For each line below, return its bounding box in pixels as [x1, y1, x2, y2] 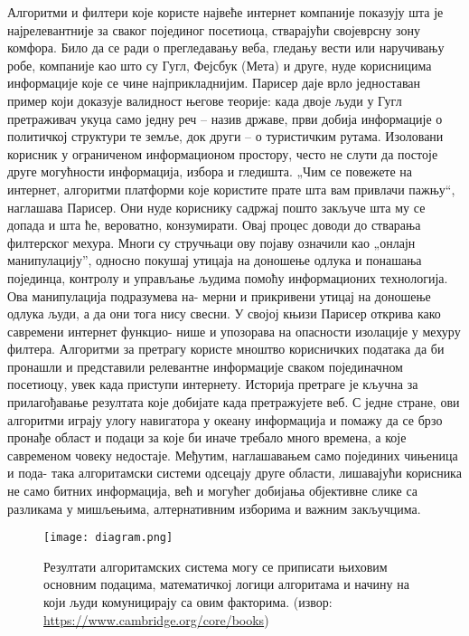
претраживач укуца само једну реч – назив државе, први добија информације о [7, 109, 443, 128]
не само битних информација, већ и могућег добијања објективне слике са [7, 481, 418, 500]
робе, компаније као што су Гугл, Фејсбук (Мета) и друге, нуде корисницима [7, 55, 432, 74]
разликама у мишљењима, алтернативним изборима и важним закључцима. [7, 498, 421, 517]
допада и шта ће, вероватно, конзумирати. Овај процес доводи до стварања [7, 215, 421, 234]
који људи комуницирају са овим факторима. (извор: [43, 593, 333, 612]
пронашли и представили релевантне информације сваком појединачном [7, 356, 403, 375]
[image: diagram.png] [43, 531, 174, 545]
